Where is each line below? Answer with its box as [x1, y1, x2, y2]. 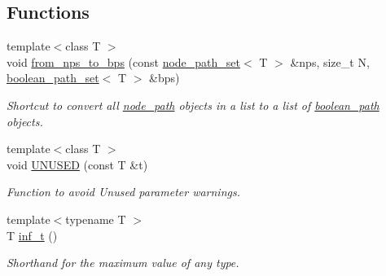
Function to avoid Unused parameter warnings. [7, 183, 240, 200]
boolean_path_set [7, 69, 99, 86]
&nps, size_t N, [290, 53, 370, 70]
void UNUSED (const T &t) [7, 156, 148, 173]
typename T [65, 210, 126, 227]
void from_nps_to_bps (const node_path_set [7, 53, 241, 70]
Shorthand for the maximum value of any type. [7, 254, 239, 271]
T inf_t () [7, 226, 58, 243]
